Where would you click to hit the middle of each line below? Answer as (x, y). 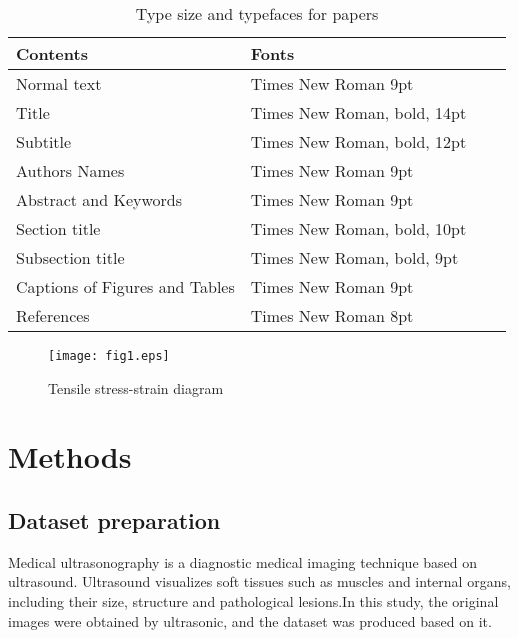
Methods (70, 456)
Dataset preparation (114, 520)
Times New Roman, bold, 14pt (358, 112)
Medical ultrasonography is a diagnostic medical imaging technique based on (243, 561)
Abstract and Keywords (99, 199)
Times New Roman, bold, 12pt (358, 141)
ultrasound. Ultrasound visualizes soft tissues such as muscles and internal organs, (259, 581)
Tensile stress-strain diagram (136, 387)
